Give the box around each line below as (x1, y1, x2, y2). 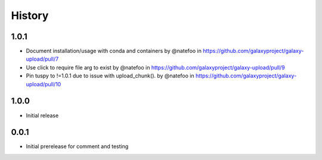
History (11, 9, 49, 22)
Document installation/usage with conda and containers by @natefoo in (26, 48, 202, 55)
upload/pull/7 (26, 55, 59, 62)
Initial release (26, 112, 59, 119)
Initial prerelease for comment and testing (26, 143, 129, 150)
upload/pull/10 (26, 80, 61, 87)
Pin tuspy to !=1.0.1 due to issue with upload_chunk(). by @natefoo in (26, 72, 194, 80)
